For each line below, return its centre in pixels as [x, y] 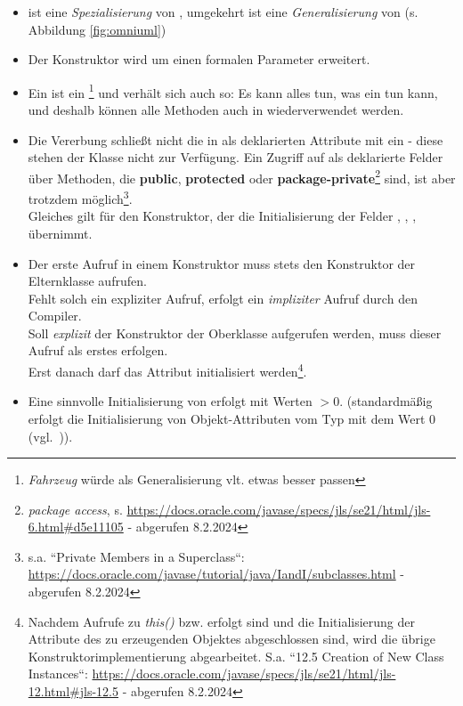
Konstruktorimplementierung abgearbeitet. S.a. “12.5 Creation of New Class [236, 656]
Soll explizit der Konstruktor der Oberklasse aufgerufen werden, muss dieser [235, 333]
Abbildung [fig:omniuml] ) [97, 29]
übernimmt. [60, 233]
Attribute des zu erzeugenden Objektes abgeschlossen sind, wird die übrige [231, 639]
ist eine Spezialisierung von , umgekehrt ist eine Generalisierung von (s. [223, 12]
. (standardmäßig [386, 401]
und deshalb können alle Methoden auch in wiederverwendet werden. [216, 110]
